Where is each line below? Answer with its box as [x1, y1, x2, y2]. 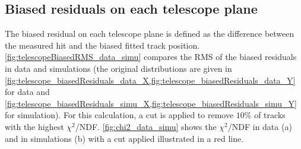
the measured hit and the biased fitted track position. [5, 39, 200, 51]
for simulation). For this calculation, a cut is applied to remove [5, 109, 234, 121]
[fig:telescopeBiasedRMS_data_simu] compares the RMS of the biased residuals [5, 50, 297, 63]
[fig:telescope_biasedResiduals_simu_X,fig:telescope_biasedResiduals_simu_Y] [5, 97, 297, 109]
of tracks [254, 109, 286, 121]
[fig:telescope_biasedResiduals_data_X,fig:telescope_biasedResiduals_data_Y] [5, 74, 296, 86]
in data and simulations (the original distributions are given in [5, 62, 232, 74]
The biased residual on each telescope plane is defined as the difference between [5, 27, 294, 40]
